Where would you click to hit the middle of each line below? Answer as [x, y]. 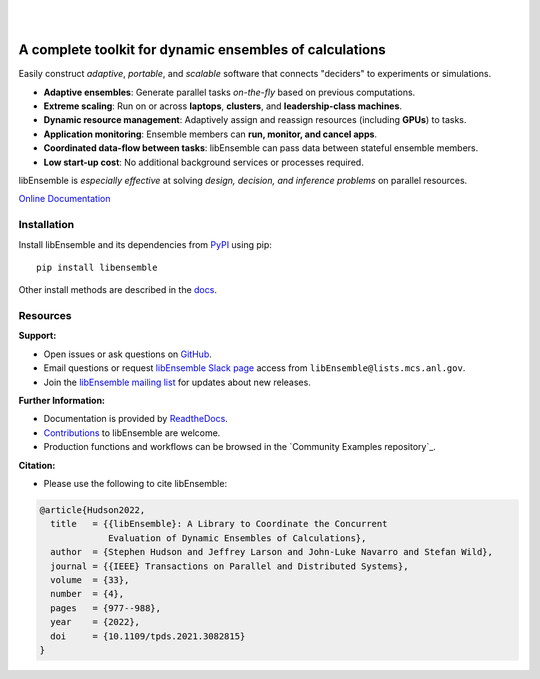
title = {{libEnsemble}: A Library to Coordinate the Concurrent [219, 524]
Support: [37, 336]
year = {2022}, [95, 622]
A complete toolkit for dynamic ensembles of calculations [202, 50]
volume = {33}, [90, 579]
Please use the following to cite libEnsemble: [135, 483]
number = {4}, [87, 594]
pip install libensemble [97, 267]
